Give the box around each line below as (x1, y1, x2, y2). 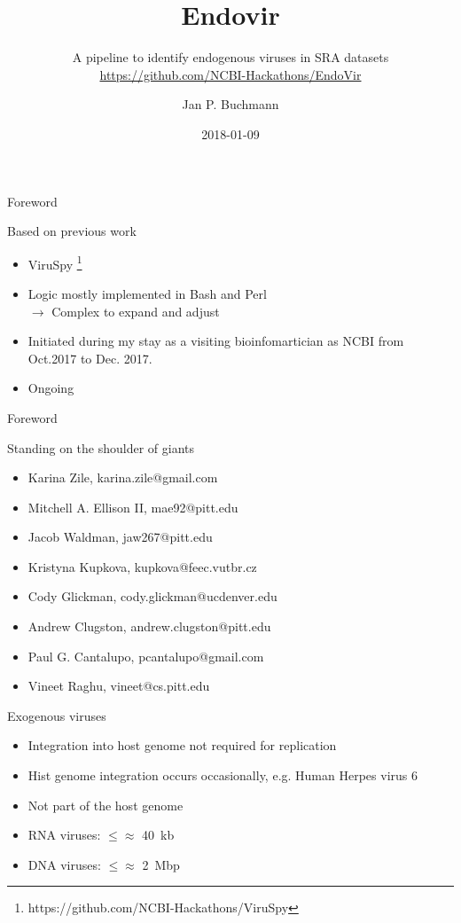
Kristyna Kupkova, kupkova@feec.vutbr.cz (27, 557, 257, 575)
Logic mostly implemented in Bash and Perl (27, 284, 267, 302)
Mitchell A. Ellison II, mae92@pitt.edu (27, 497, 238, 516)
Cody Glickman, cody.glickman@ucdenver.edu (27, 587, 277, 606)
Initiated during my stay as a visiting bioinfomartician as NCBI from (27, 332, 404, 350)
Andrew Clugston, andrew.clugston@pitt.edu (27, 617, 271, 636)
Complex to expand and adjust (51, 301, 220, 320)
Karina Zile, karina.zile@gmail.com (27, 468, 218, 487)
